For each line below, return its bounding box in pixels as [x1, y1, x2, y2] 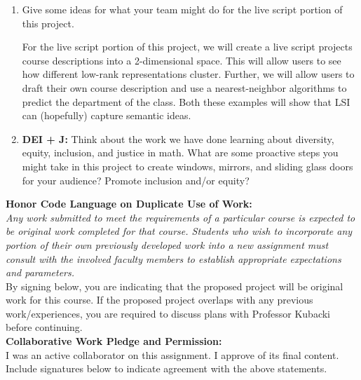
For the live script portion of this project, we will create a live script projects [22, 39, 353, 54]
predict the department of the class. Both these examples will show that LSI [22, 94, 350, 109]
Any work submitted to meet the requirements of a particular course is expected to [6, 210, 355, 224]
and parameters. [6, 265, 75, 280]
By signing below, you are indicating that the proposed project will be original [6, 278, 343, 293]
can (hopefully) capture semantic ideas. [22, 108, 191, 123]
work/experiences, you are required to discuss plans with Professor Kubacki [6, 306, 331, 320]
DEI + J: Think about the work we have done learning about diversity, [22, 131, 334, 146]
